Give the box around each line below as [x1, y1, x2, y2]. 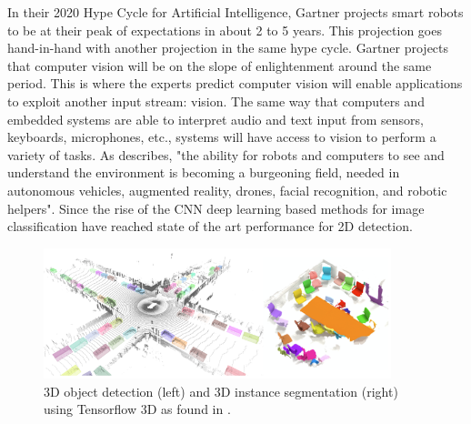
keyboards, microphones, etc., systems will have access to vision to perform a [7, 127, 436, 146]
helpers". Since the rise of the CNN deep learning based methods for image [7, 198, 425, 217]
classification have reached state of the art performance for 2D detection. [7, 217, 413, 236]
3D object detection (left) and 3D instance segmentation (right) [44, 381, 398, 400]
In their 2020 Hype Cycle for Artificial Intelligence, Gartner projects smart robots [7, 3, 464, 21]
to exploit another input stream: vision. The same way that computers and [7, 91, 425, 110]
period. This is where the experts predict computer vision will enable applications [7, 74, 463, 93]
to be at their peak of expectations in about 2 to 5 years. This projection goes [7, 20, 442, 39]
